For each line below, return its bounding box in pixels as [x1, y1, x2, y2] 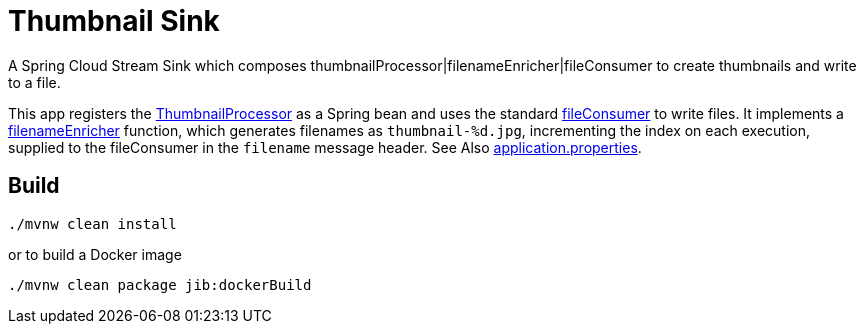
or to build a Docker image [8, 245, 182, 263]
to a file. [8, 73, 61, 91]
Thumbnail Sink [8, 4, 220, 38]
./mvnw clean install [8, 215, 177, 232]
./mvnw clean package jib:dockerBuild [8, 276, 312, 293]
